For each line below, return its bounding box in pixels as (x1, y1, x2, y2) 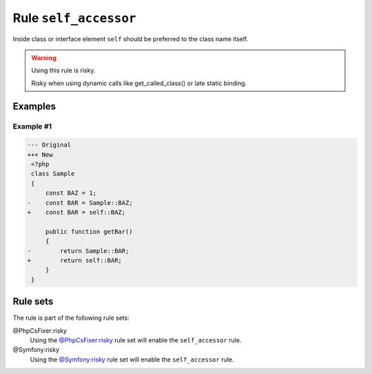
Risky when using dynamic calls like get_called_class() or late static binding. (31, 79, 247, 87)
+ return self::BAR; (27, 256, 122, 264)
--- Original (27, 141, 72, 149)
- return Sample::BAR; (27, 247, 130, 254)
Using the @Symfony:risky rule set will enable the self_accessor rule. (30, 355, 234, 364)
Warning (31, 54, 56, 62)
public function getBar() (45, 228, 134, 235)
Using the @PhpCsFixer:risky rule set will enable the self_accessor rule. (30, 336, 242, 344)
